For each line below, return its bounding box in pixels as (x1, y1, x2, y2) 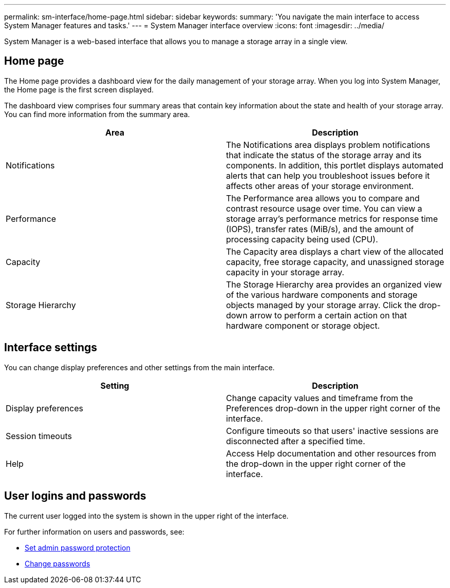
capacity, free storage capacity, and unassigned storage (226, 256, 444, 267)
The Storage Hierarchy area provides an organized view (226, 279, 442, 290)
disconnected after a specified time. (226, 435, 365, 446)
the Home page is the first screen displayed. (4, 85, 154, 94)
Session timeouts (6, 430, 72, 441)
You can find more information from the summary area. (4, 109, 190, 119)
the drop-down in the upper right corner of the (226, 458, 406, 469)
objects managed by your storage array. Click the (226, 299, 417, 310)
